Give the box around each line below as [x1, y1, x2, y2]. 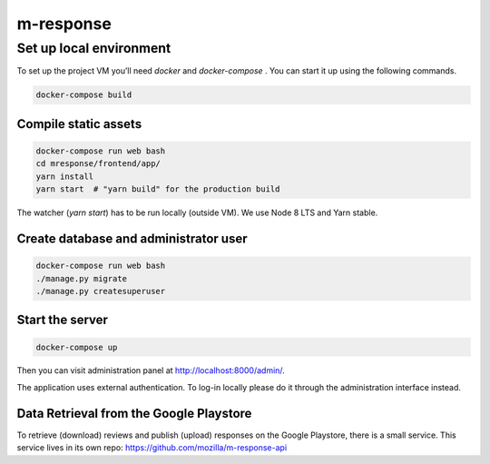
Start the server [16, 312, 109, 328]
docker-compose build [35, 90, 132, 100]
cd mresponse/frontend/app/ [35, 159, 161, 169]
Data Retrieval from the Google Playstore [16, 405, 252, 421]
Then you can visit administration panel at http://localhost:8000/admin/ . [16, 365, 285, 376]
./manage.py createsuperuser [35, 286, 166, 296]
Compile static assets [16, 116, 142, 132]
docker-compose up [35, 341, 118, 352]
